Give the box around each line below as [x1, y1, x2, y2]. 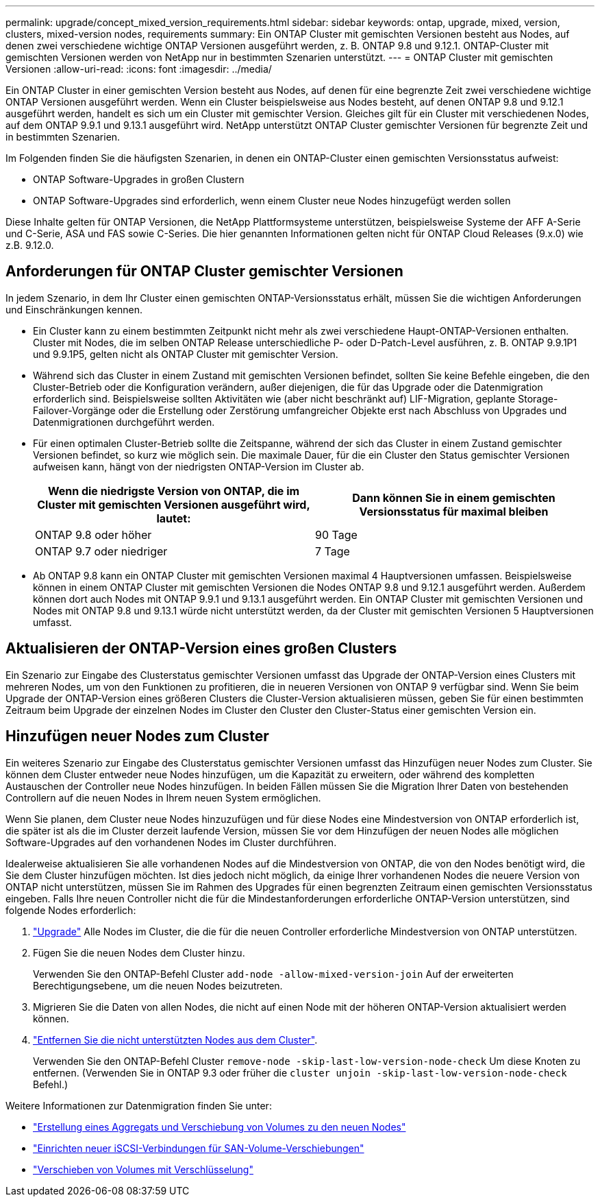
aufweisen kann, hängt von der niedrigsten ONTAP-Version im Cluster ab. [33, 460, 364, 472]
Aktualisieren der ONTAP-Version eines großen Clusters [5, 640, 397, 658]
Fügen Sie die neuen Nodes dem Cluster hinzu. [33, 946, 245, 959]
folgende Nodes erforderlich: [5, 904, 136, 916]
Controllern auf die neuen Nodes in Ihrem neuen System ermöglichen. [5, 791, 321, 804]
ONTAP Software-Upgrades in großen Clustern [33, 173, 245, 185]
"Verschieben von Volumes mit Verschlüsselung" [33, 1163, 253, 1175]
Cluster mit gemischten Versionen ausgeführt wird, [37, 497, 310, 512]
